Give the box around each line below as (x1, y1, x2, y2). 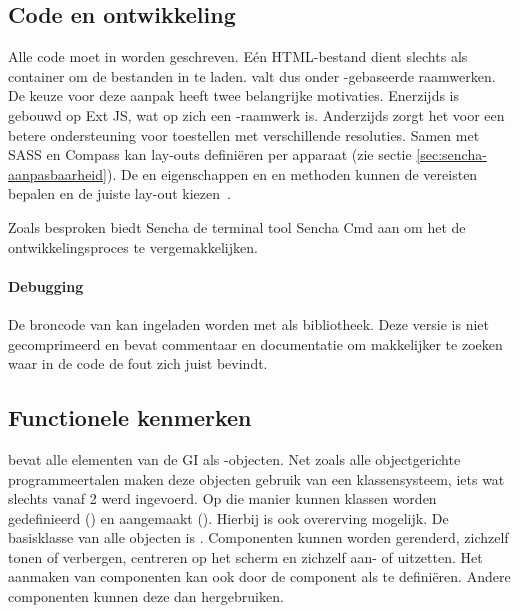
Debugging (8, 275, 84, 296)
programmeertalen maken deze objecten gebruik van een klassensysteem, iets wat (8, 468, 505, 489)
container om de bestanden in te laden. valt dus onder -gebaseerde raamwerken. (8, 65, 496, 86)
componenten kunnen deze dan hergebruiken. (8, 586, 284, 607)
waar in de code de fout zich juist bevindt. (8, 353, 268, 374)
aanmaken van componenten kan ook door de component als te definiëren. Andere (8, 566, 511, 587)
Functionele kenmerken (8, 402, 252, 433)
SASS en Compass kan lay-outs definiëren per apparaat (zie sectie (8, 144, 412, 165)
